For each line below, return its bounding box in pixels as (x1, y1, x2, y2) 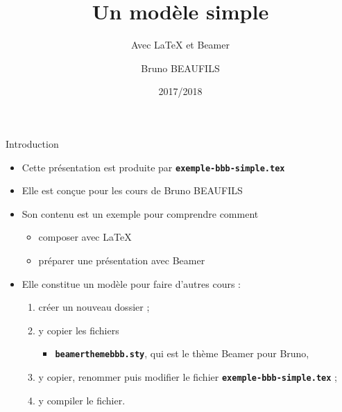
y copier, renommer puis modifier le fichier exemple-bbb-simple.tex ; (38, 369, 337, 384)
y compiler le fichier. (38, 393, 126, 407)
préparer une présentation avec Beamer (38, 252, 205, 267)
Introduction (6, 136, 59, 151)
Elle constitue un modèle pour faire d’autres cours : (22, 276, 241, 291)
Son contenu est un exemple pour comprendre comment (22, 206, 259, 221)
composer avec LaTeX (38, 230, 132, 244)
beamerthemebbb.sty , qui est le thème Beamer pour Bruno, (55, 346, 309, 361)
